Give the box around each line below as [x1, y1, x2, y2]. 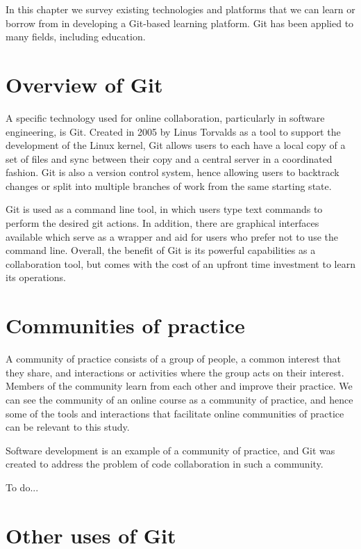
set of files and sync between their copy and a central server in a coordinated [6, 151, 333, 166]
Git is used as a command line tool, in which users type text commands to [6, 202, 323, 216]
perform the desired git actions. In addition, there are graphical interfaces [6, 216, 319, 230]
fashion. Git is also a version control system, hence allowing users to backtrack [6, 165, 339, 180]
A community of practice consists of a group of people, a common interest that [6, 351, 341, 366]
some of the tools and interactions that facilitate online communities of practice [6, 406, 344, 420]
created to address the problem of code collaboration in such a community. [6, 456, 324, 471]
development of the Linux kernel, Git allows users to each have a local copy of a [6, 138, 346, 152]
